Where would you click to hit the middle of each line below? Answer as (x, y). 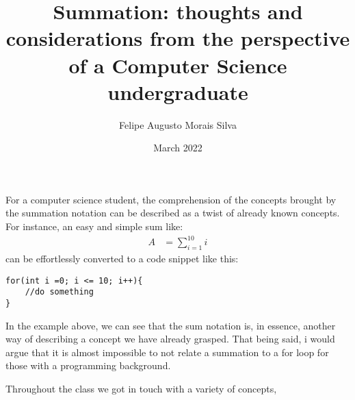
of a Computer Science (178, 65)
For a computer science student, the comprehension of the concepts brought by (171, 199)
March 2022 (178, 148)
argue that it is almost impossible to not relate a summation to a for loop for (167, 352)
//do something (59, 292)
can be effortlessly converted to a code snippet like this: (122, 258)
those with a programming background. (88, 365)
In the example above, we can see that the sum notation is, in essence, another (171, 325)
